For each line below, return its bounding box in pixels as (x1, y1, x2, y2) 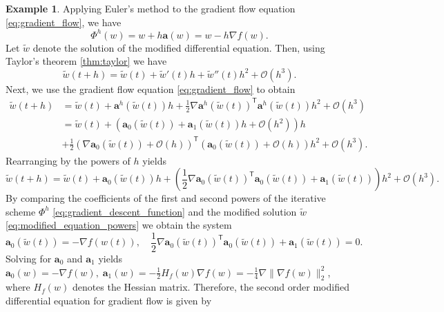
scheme (6, 204, 36, 218)
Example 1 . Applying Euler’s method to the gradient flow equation (6, 1, 296, 15)
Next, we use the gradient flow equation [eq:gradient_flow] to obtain (6, 81, 296, 96)
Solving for (6, 251, 52, 265)
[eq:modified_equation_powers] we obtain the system (6, 218, 232, 232)
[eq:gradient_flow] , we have (6, 14, 122, 29)
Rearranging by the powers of (6, 153, 131, 167)
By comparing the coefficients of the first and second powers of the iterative (6, 191, 326, 205)
